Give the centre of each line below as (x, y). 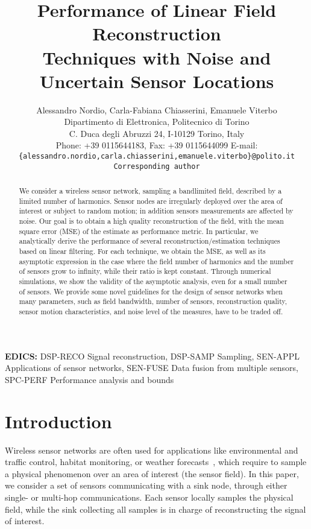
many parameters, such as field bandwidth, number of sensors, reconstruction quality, (153, 301)
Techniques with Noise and (157, 57)
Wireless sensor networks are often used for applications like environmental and (152, 450)
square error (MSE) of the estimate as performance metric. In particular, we (139, 231)
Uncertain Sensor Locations (157, 81)
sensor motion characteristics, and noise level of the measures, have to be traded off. (151, 312)
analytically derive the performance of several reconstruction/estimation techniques (149, 241)
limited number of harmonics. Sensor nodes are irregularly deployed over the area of (151, 201)
